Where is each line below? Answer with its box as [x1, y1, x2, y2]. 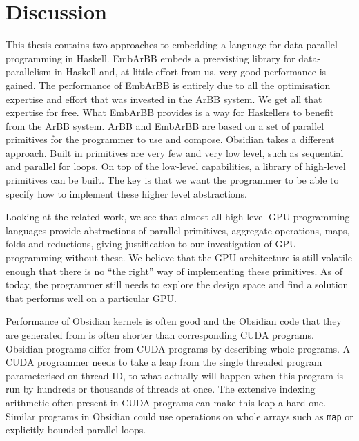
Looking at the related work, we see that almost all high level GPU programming [6, 209, 350, 224]
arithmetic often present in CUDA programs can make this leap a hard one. [6, 395, 327, 409]
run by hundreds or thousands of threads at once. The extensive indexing [6, 382, 316, 396]
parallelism [6, 64, 52, 79]
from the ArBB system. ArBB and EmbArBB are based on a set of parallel [6, 118, 324, 133]
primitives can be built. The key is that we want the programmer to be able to [6, 173, 339, 187]
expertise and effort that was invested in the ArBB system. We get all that [6, 91, 322, 106]
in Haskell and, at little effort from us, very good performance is [54, 64, 327, 79]
